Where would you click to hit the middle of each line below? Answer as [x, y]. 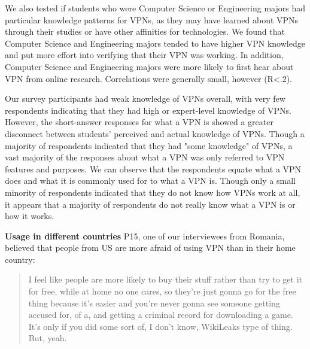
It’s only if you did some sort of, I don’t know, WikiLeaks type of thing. [160, 326]
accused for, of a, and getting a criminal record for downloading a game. [161, 315]
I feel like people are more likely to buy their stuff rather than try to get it [165, 279]
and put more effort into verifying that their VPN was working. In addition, [144, 55]
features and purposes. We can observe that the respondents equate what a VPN [153, 169]
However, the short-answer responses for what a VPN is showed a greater [139, 122]
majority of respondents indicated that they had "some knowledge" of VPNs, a [149, 145]
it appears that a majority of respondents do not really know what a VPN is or [150, 204]
